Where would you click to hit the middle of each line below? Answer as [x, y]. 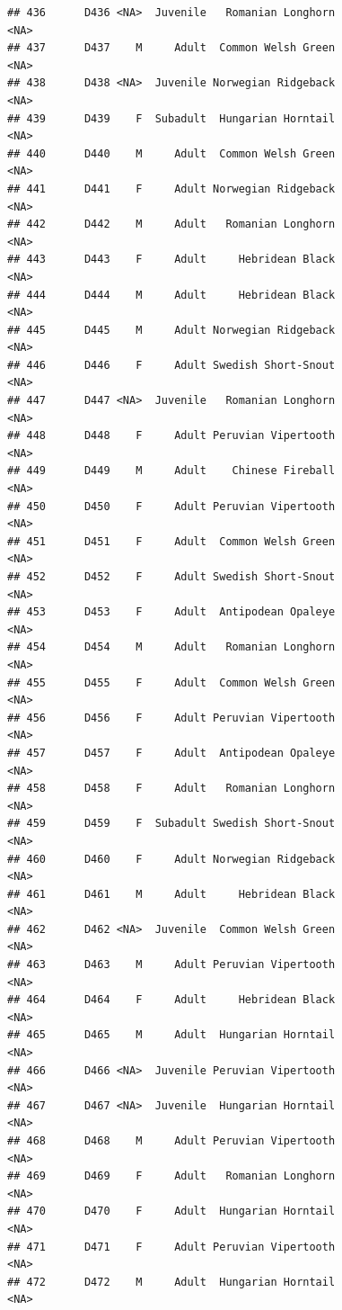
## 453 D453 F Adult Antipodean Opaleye [171, 612]
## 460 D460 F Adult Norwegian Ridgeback [171, 859]
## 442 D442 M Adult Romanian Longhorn [171, 224]
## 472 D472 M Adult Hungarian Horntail [171, 1282]
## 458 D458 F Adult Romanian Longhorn [171, 789]
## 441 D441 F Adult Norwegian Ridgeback [171, 188]
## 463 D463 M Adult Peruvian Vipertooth [171, 965]
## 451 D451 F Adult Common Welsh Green [171, 541]
